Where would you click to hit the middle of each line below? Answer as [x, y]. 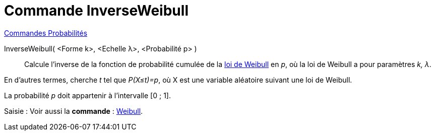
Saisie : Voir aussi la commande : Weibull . [74, 111]
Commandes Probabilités [46, 33]
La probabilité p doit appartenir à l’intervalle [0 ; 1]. [87, 95]
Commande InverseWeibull [96, 11]
